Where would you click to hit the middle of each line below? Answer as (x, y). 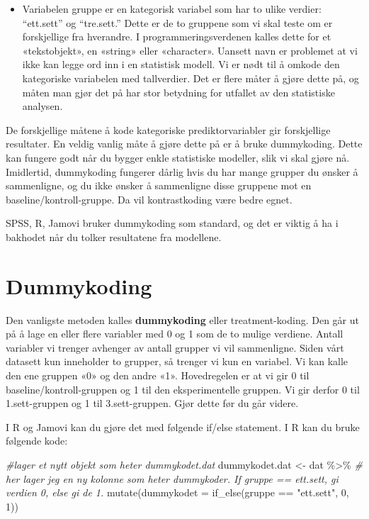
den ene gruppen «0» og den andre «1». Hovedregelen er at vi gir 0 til (158, 375)
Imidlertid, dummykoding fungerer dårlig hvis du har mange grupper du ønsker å (182, 171)
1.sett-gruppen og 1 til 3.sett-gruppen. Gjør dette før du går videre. (152, 403)
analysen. (42, 106)
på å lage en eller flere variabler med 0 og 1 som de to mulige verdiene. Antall (175, 334)
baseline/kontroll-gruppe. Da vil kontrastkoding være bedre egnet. (149, 199)
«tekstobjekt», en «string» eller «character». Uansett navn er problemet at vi (190, 50)
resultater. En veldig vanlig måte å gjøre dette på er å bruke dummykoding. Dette (184, 144)
